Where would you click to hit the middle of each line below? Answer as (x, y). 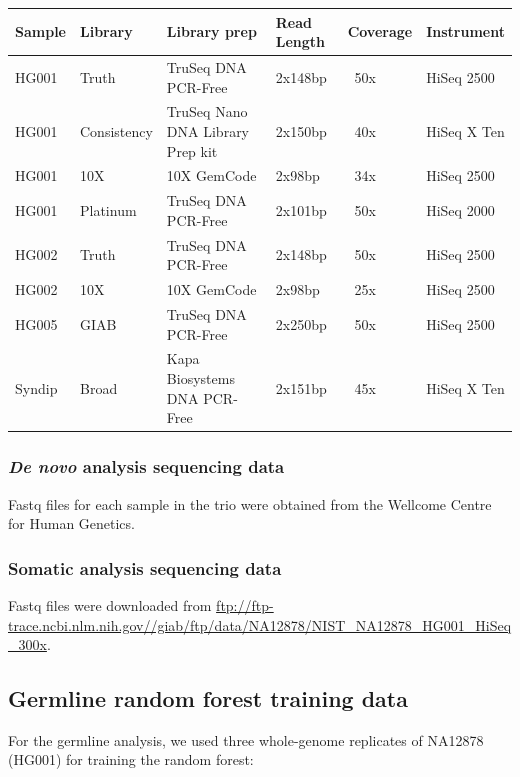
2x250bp (301, 323)
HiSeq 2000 (460, 210)
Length (300, 41)
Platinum (108, 210)
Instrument (465, 31)
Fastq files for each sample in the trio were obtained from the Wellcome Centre (250, 503)
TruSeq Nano (207, 111)
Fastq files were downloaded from (110, 604)
